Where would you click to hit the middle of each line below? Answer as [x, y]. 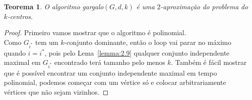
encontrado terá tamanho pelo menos [110, 62]
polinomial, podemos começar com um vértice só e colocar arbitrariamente [115, 82]
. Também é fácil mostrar [209, 62]
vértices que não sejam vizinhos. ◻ [56, 92]
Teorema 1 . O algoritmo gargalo [54, 6]
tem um [47, 42]
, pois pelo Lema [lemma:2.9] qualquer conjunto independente [137, 52]
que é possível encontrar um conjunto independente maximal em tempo [110, 72]
